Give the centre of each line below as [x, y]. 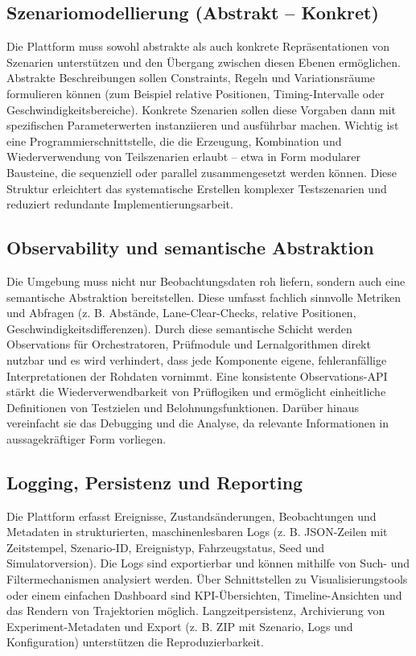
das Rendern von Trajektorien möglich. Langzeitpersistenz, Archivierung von [196, 611]
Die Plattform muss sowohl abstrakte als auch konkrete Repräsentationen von [198, 46]
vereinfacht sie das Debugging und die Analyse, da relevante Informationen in [198, 423]
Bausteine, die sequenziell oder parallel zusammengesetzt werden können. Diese [202, 172]
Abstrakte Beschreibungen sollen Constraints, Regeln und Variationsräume [191, 78]
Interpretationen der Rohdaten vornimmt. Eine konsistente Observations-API [197, 375]
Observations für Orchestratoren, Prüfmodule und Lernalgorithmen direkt [189, 344]
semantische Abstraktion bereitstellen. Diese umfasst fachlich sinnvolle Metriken [204, 297]
